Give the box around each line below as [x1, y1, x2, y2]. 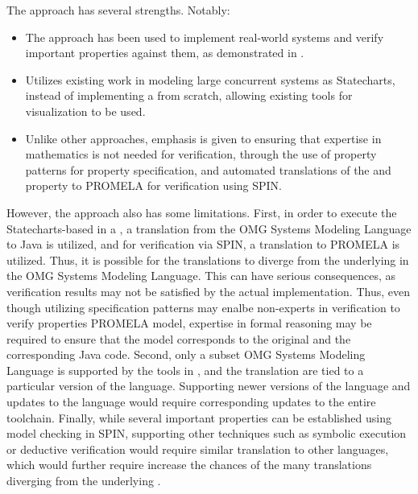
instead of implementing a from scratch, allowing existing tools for [25, 87, 353, 104]
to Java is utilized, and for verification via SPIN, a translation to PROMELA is [6, 236, 400, 253]
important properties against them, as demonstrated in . [25, 44, 304, 61]
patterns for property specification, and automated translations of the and [25, 161, 391, 178]
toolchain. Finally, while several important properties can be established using [6, 409, 391, 426]
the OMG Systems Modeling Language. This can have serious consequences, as [6, 267, 396, 284]
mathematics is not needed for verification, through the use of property [25, 146, 377, 163]
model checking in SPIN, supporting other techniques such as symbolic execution [6, 425, 407, 442]
